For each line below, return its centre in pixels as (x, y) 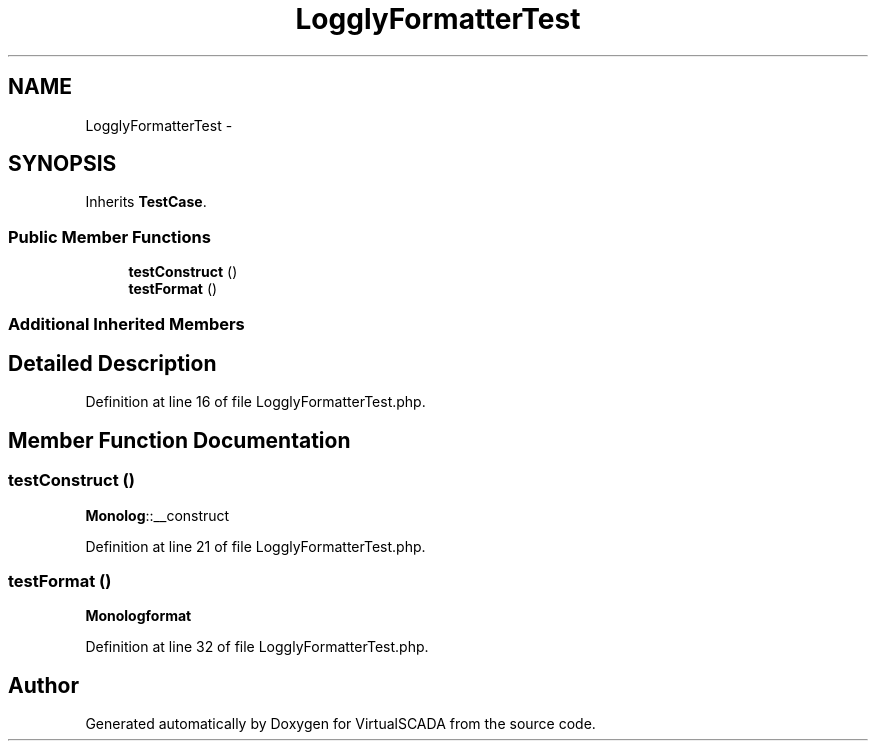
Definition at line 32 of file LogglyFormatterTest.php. (257, 647)
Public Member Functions (109, 236)
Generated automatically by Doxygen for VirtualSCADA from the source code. (340, 724)
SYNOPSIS (62, 164)
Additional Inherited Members (126, 323)
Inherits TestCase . (146, 202)
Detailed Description (112, 363)
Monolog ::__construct (157, 515)
